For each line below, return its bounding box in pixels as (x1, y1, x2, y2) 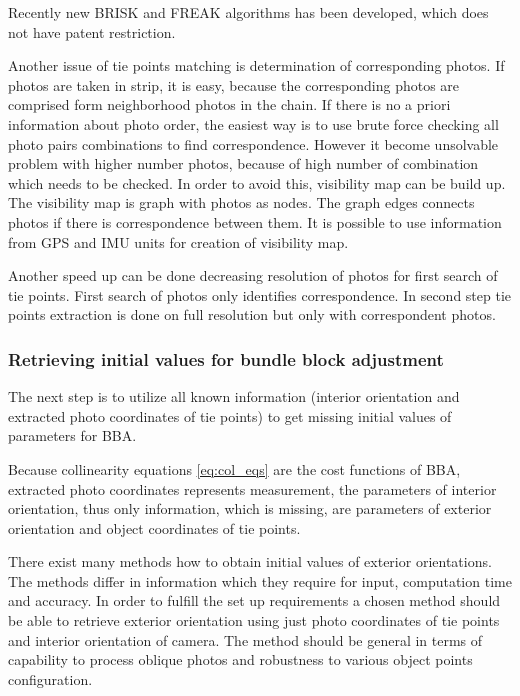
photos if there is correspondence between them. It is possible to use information (8, 211, 502, 232)
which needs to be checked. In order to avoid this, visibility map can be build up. (8, 172, 506, 193)
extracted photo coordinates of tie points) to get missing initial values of (8, 405, 452, 426)
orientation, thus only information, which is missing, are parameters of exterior (8, 498, 492, 519)
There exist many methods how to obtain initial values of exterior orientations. (8, 551, 492, 572)
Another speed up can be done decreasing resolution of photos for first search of (8, 265, 498, 286)
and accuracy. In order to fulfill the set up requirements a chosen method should (8, 590, 501, 611)
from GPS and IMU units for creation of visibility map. (8, 231, 349, 252)
